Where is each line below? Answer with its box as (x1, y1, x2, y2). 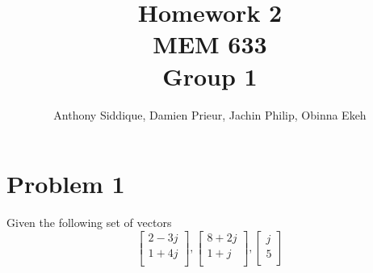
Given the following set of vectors (6, 214, 172, 231)
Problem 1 (6, 167, 125, 200)
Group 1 (162, 59, 258, 92)
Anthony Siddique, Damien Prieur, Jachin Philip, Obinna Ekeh (53, 106, 367, 123)
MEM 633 (153, 27, 267, 61)
